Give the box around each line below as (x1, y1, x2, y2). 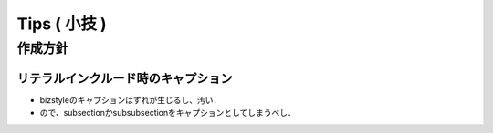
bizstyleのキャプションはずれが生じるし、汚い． (39, 94, 222, 105)
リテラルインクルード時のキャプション (16, 70, 233, 86)
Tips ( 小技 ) (16, 14, 107, 34)
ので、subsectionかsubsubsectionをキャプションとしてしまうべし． (39, 107, 297, 118)
